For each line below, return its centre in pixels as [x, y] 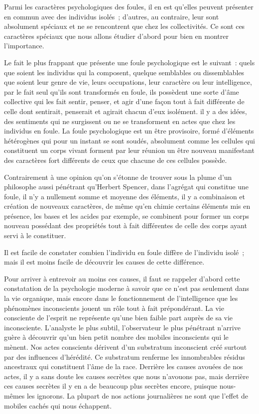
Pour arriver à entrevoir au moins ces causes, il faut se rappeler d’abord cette [122, 278]
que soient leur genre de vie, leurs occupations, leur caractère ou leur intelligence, [128, 82]
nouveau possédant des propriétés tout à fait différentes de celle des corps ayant [126, 225]
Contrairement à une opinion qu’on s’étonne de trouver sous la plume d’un [118, 177]
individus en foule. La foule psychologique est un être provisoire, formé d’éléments [129, 131]
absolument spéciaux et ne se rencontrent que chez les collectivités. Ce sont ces [125, 26]
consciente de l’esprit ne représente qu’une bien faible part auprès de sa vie [119, 318]
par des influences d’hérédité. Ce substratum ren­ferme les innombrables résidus [125, 356]
